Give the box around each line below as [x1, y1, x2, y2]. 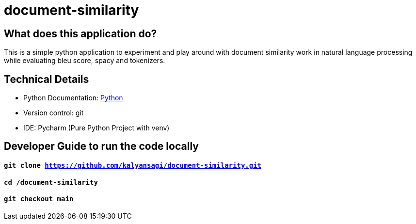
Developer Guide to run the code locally [4, 140, 199, 153]
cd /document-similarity [4, 178, 98, 186]
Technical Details [4, 73, 89, 85]
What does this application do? [4, 27, 157, 40]
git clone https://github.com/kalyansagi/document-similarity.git [4, 161, 262, 170]
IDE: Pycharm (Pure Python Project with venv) [23, 124, 170, 132]
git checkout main [4, 195, 74, 203]
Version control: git [23, 109, 84, 117]
